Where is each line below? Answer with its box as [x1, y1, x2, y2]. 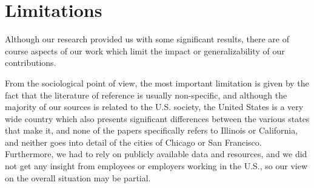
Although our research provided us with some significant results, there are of [5, 33, 289, 45]
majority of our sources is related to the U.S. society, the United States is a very [5, 100, 304, 113]
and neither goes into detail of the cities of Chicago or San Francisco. [5, 135, 262, 148]
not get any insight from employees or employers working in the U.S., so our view [5, 160, 308, 172]
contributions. [5, 56, 56, 69]
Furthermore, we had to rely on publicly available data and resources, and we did [5, 147, 307, 160]
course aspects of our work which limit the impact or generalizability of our [5, 44, 285, 57]
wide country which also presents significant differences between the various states [5, 112, 310, 125]
